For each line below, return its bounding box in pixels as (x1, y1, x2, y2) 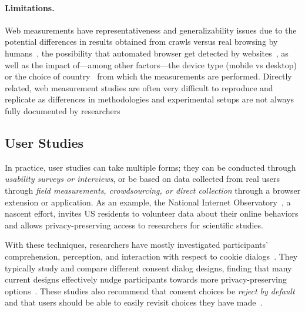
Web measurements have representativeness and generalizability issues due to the (5, 24, 297, 36)
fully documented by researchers (5, 104, 120, 117)
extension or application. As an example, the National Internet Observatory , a (5, 195, 291, 208)
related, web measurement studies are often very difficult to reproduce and (5, 81, 273, 94)
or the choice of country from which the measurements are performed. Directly (5, 70, 292, 82)
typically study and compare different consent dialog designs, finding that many (5, 261, 292, 274)
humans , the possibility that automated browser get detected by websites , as (5, 47, 289, 59)
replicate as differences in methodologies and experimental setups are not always (5, 93, 294, 105)
